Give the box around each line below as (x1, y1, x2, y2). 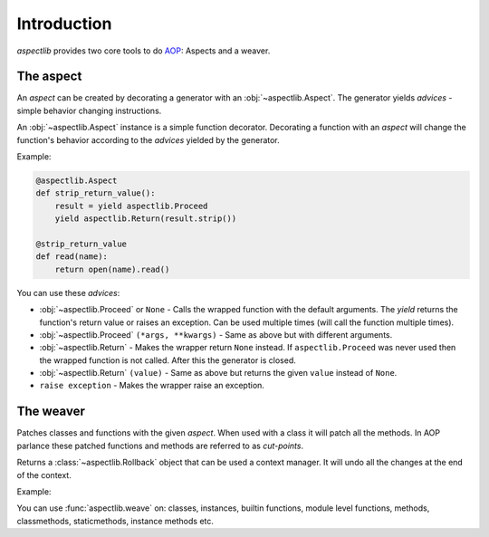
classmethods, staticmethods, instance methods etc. (16, 515, 215, 526)
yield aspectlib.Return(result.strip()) (54, 214, 237, 224)
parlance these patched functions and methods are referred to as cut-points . (16, 440, 303, 451)
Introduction (16, 14, 112, 34)
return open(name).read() (54, 264, 170, 274)
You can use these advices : (16, 287, 120, 298)
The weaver (16, 404, 85, 419)
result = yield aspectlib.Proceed (54, 200, 208, 211)
